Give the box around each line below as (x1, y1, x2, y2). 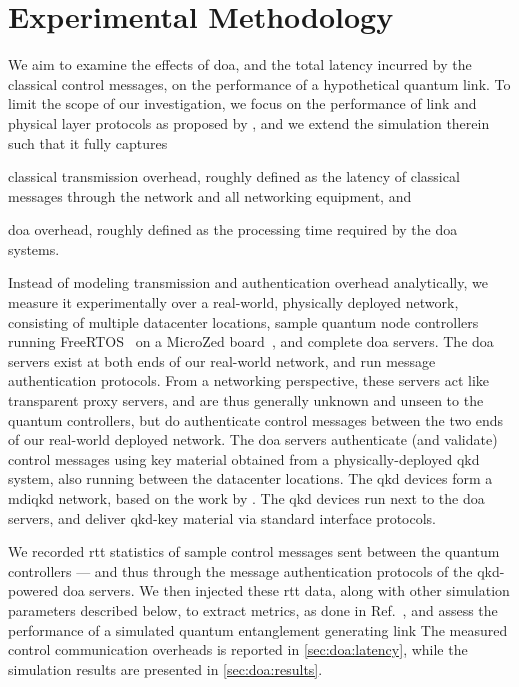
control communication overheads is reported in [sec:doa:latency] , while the (8, 639, 468, 660)
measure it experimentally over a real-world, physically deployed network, (8, 292, 459, 313)
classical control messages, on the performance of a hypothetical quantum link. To (8, 73, 511, 94)
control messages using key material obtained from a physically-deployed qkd (8, 448, 480, 469)
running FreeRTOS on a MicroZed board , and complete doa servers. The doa (8, 331, 494, 352)
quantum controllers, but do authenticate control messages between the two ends (8, 409, 504, 430)
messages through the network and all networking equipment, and (8, 185, 412, 206)
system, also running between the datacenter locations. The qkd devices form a (8, 468, 493, 489)
